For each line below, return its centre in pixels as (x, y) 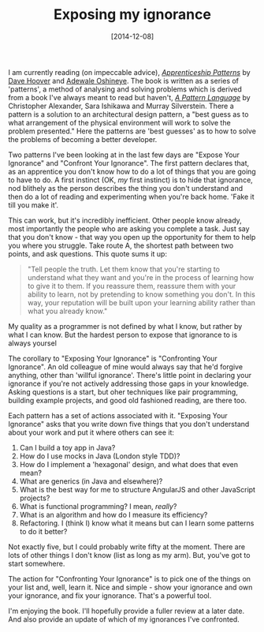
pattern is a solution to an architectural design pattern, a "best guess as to (128, 114)
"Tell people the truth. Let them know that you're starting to (124, 269)
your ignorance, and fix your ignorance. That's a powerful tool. (110, 595)
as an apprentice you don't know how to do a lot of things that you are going (132, 171)
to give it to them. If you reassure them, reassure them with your (132, 286)
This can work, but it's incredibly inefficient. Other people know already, (125, 220)
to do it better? (43, 531)
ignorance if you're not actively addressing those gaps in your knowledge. (129, 383)
